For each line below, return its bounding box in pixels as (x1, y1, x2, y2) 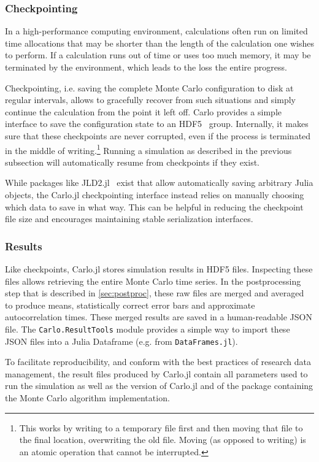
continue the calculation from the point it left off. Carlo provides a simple (5, 105, 282, 118)
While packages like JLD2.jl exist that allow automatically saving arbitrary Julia (5, 176, 313, 189)
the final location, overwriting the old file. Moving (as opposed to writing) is (19, 433, 306, 446)
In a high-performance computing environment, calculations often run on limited (5, 25, 308, 37)
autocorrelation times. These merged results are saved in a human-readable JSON (5, 310, 312, 323)
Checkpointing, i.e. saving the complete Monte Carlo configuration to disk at (5, 81, 294, 94)
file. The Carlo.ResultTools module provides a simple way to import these (5, 322, 290, 335)
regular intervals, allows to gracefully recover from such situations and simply (5, 93, 296, 106)
